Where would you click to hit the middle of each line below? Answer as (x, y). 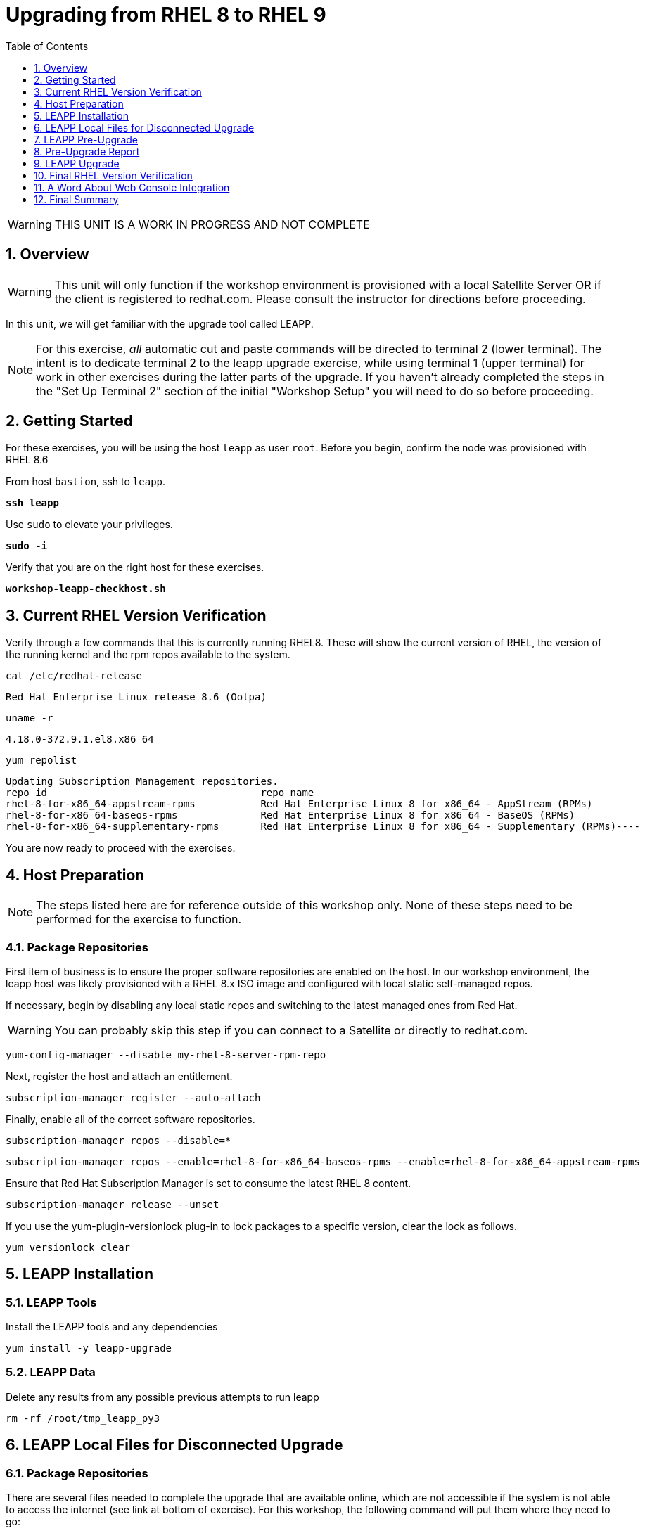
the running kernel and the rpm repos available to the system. (148, 655)
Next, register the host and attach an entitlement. (119, 1076)
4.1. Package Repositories (77, 947)
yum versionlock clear (68, 1247)
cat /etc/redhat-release (74, 676)
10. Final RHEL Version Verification (113, 175)
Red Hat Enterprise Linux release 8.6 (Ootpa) (136, 697)
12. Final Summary (76, 199)
